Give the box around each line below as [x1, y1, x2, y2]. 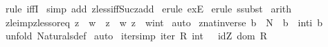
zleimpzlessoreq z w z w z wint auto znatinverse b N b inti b [5, 15, 323, 29]
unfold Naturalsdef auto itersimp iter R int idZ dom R [5, 28, 267, 43]
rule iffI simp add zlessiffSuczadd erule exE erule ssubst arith [5, 1, 292, 15]
